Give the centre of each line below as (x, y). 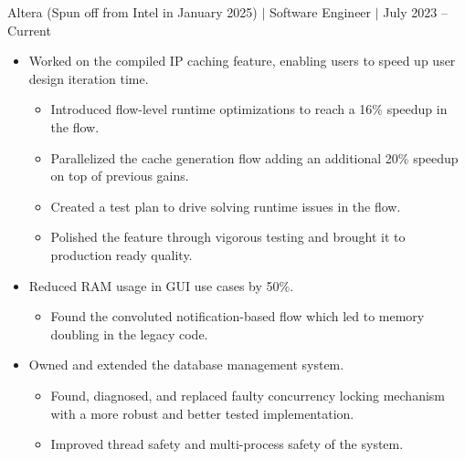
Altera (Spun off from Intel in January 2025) (132, 12)
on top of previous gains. (120, 176)
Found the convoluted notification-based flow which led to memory (238, 316)
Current (29, 30)
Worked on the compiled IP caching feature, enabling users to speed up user (242, 61)
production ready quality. (122, 254)
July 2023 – (415, 12)
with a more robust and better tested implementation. (202, 413)
